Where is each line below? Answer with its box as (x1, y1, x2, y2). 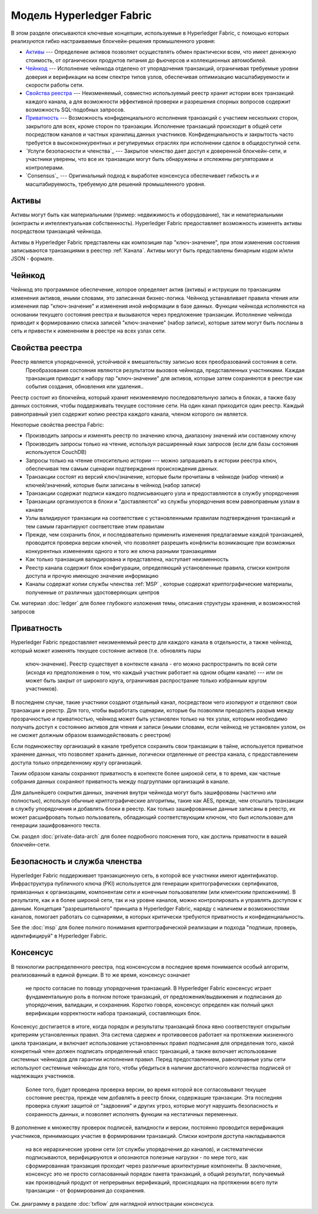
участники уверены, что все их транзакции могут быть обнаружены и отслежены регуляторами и (25, 156, 274, 163)
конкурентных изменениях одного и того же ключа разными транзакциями (25, 547, 217, 554)
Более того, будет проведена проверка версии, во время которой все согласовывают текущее (25, 1085, 266, 1093)
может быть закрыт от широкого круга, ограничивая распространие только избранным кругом (25, 677, 267, 684)
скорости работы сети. (25, 81, 84, 88)
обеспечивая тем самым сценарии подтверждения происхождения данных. (25, 465, 219, 472)
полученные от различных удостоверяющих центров (25, 588, 160, 596)
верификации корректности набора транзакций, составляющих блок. (25, 1009, 201, 1016)
